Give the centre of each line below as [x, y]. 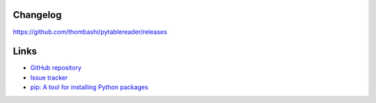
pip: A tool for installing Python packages [89, 87]
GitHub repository [56, 68]
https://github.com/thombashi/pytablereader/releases [90, 32]
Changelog [37, 15]
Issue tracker [49, 77]
